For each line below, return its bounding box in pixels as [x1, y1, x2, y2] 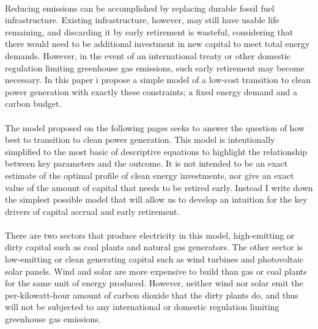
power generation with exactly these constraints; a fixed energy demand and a [5, 85, 297, 98]
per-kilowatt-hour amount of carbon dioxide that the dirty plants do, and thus [5, 288, 298, 301]
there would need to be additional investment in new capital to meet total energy [5, 37, 310, 50]
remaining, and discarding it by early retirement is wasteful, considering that [5, 25, 294, 38]
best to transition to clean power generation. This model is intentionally [5, 133, 275, 146]
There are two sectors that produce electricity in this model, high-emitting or [5, 228, 295, 241]
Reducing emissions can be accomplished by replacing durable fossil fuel [5, 1, 275, 14]
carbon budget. [5, 97, 62, 110]
